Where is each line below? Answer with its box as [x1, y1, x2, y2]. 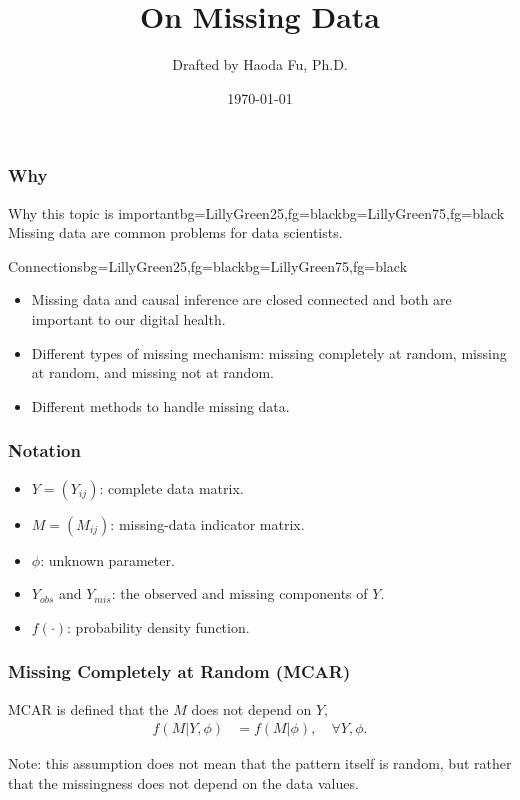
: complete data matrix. [99, 477, 244, 498]
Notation [8, 438, 81, 463]
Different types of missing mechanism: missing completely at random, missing [31, 342, 507, 363]
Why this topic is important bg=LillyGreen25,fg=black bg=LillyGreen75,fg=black [8, 202, 505, 223]
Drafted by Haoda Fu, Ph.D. [172, 54, 348, 75]
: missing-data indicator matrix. [110, 513, 305, 534]
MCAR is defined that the [8, 698, 169, 719]
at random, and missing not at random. [31, 362, 274, 383]
